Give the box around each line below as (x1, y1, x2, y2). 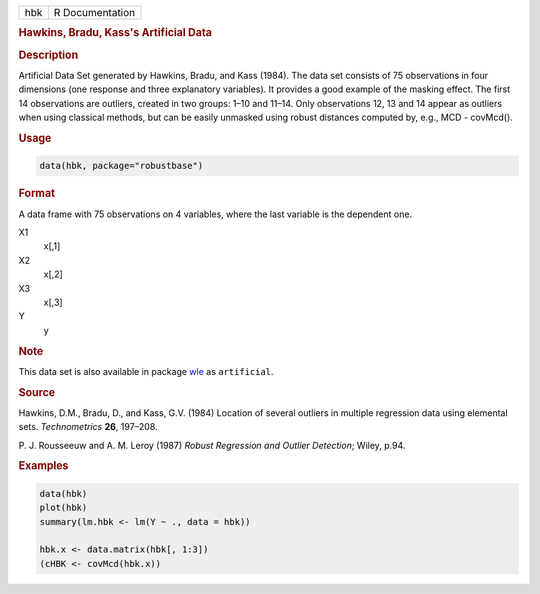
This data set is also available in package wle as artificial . (18, 365, 274, 377)
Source (18, 385, 56, 399)
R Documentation (53, 6, 136, 19)
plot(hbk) (39, 502, 88, 514)
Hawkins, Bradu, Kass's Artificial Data (18, 26, 212, 40)
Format (18, 186, 55, 200)
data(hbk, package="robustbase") (39, 160, 204, 172)
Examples (18, 459, 69, 473)
